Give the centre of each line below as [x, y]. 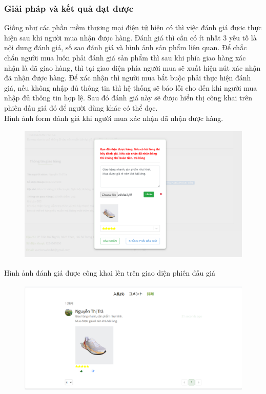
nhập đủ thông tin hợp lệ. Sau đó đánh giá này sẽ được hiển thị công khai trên [128, 98]
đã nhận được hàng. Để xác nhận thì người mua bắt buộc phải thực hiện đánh [128, 78]
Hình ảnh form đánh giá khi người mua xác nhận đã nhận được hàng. [114, 118]
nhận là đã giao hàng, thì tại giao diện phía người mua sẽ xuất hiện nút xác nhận [132, 67]
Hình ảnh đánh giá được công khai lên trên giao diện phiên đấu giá [110, 272]
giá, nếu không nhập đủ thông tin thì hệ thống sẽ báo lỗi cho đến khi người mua [131, 87]
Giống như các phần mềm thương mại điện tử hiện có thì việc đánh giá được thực [133, 27]
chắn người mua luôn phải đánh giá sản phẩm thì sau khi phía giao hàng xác [125, 57]
